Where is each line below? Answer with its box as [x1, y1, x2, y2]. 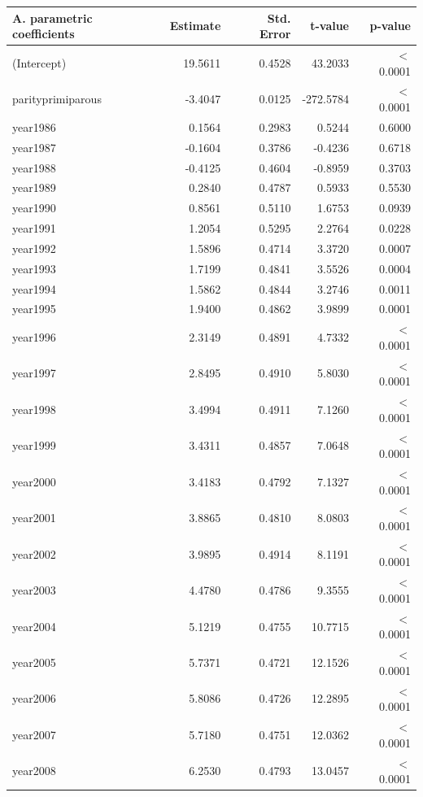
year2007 [12, 725, 56, 743]
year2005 [12, 653, 56, 670]
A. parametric [12, 9, 93, 26]
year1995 [12, 300, 56, 317]
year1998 [12, 400, 56, 417]
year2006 [12, 690, 56, 707]
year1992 [12, 239, 56, 256]
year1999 [12, 437, 56, 454]
